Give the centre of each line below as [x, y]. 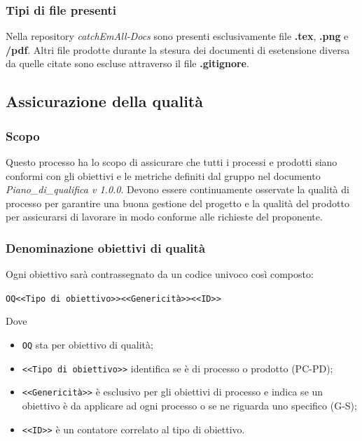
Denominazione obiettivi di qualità [106, 247]
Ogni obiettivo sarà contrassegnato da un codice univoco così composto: [160, 274]
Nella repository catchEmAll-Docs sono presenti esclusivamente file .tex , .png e [177, 36]
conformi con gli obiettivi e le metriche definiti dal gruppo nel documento [163, 175]
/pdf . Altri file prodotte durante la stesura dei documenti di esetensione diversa [178, 49]
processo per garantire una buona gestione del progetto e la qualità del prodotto [177, 203]
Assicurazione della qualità [104, 101]
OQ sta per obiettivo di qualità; [88, 345]
